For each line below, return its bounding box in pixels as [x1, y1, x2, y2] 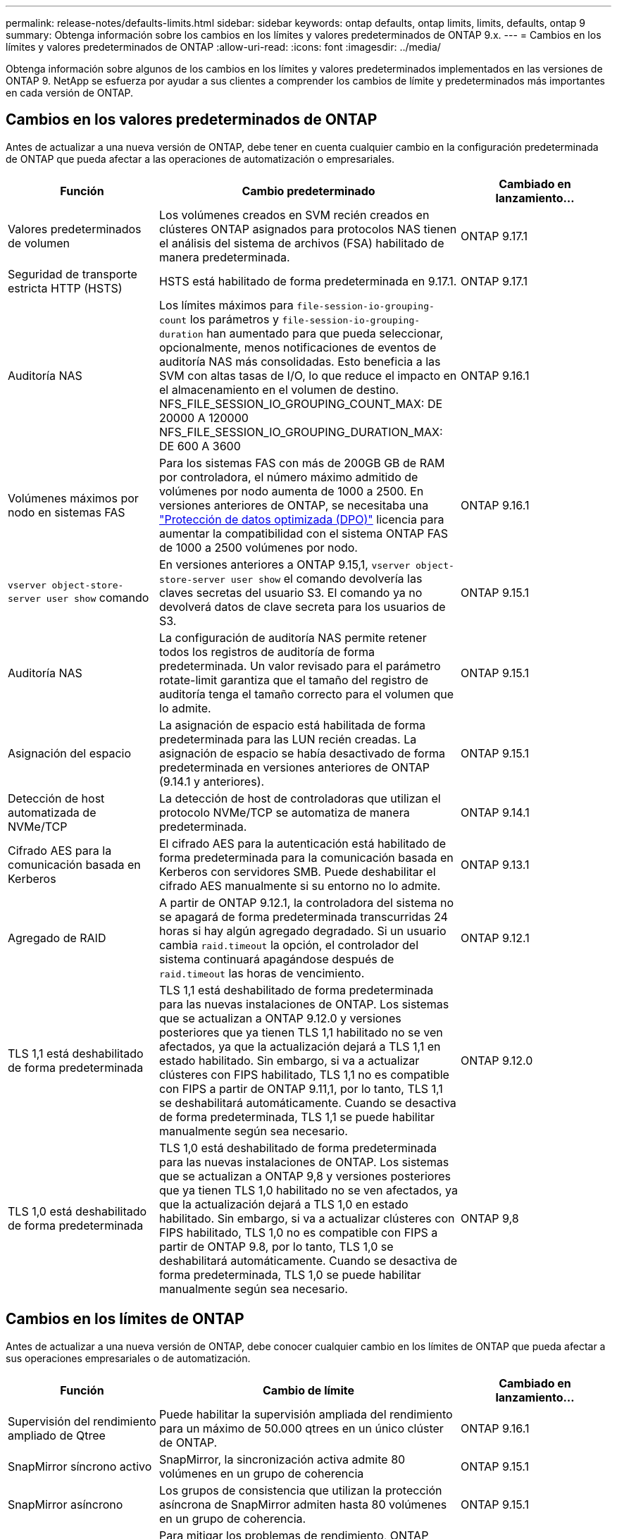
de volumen [8, 235, 70, 250]
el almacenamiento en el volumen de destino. [159, 382, 399, 397]
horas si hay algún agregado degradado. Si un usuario [159, 923, 447, 938]
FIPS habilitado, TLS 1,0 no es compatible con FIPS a [159, 1225, 438, 1240]
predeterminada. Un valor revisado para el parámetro [159, 658, 441, 673]
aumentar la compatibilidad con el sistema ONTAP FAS [159, 526, 449, 540]
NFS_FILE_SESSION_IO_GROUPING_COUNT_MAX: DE [159, 396, 443, 411]
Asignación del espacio [8, 746, 131, 760]
